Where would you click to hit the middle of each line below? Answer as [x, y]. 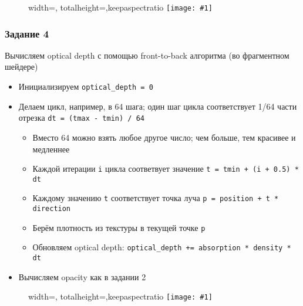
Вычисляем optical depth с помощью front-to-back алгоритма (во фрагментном [147, 55]
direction [52, 209]
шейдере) [21, 67]
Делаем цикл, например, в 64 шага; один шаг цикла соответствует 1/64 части [158, 106]
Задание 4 [27, 33]
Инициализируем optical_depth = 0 [86, 86]
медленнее [51, 149]
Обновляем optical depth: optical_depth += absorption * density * [162, 247]
